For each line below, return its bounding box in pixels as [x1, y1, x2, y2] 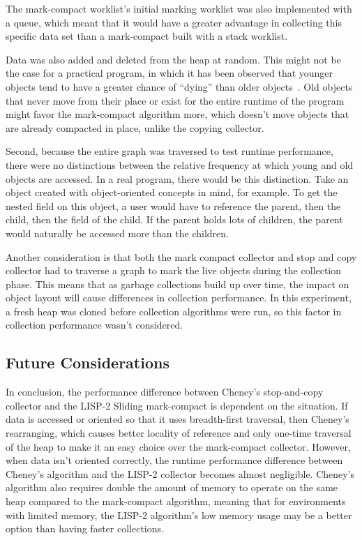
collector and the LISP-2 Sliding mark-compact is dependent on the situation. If [6, 398, 348, 412]
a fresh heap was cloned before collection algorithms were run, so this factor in [6, 303, 342, 318]
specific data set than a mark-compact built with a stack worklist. [6, 29, 288, 43]
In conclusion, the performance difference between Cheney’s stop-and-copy [6, 384, 324, 399]
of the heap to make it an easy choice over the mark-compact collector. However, [6, 439, 351, 453]
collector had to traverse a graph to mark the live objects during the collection [6, 263, 342, 278]
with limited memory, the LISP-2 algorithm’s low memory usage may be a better [6, 507, 352, 522]
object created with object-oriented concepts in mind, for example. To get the [6, 185, 338, 200]
